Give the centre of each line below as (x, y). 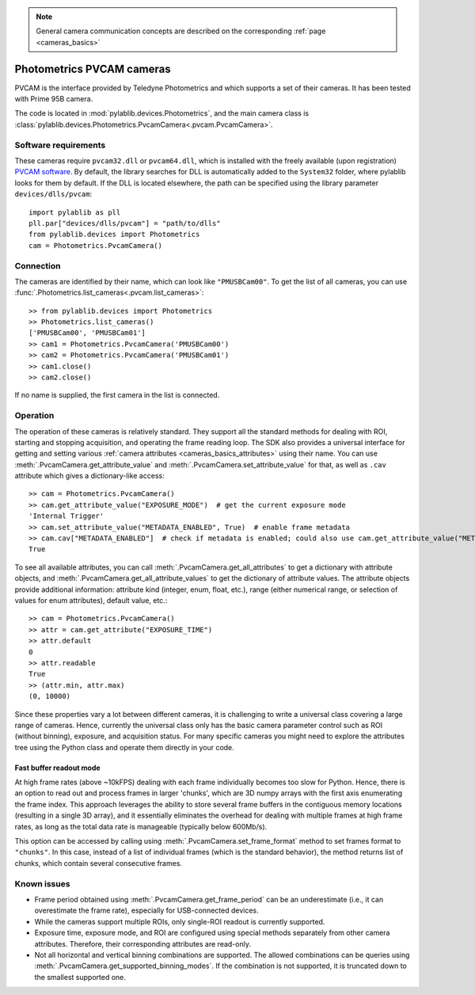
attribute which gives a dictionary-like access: (90, 476)
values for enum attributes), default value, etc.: (91, 600)
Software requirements (60, 145)
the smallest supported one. (80, 977)
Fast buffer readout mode (57, 768)
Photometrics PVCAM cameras (93, 69)
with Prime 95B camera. (54, 99)
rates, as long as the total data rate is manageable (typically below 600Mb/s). (141, 826)
